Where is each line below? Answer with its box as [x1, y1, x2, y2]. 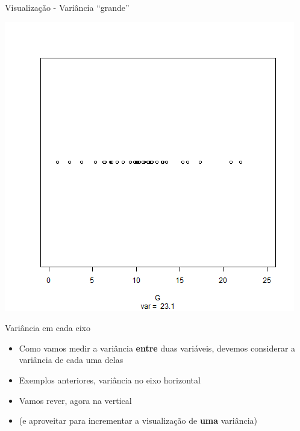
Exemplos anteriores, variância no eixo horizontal [19, 373, 201, 386]
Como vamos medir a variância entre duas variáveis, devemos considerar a [19, 341, 296, 354]
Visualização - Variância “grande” [5, 1, 130, 13]
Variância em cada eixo [5, 321, 90, 334]
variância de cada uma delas [19, 353, 123, 366]
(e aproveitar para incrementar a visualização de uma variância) [19, 414, 258, 427]
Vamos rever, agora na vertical [19, 394, 132, 406]
